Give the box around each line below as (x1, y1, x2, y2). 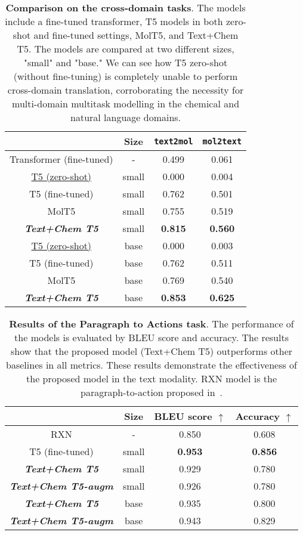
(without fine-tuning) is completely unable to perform (13, 69, 238, 83)
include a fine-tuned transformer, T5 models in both (5, 14, 223, 28)
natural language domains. (70, 110, 181, 124)
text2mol (154, 136, 193, 146)
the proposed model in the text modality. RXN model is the (26, 372, 277, 385)
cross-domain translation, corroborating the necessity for (7, 83, 244, 97)
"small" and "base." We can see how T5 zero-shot (23, 55, 228, 69)
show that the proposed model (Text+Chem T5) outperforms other (11, 344, 293, 358)
